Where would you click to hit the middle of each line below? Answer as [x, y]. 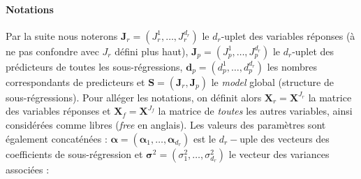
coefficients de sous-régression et [74, 153]
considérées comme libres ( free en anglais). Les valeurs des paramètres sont [166, 124]
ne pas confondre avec [52, 51]
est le [205, 138]
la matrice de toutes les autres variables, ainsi [255, 111]
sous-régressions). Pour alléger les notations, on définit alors [134, 97]
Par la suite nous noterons [62, 35]
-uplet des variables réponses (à [288, 35]
